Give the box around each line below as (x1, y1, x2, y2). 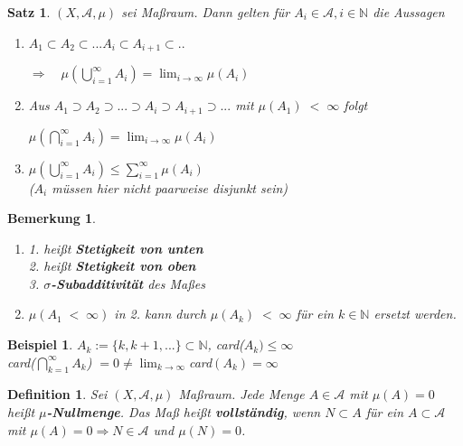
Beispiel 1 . (7, 335, 73, 354)
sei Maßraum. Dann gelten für (121, 3, 290, 21)
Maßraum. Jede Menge (178, 385, 305, 404)
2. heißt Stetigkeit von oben (28, 256, 196, 275)
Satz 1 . (7, 3, 51, 21)
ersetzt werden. (373, 304, 457, 323)
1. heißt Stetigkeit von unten (28, 238, 203, 257)
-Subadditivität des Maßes (51, 274, 205, 293)
